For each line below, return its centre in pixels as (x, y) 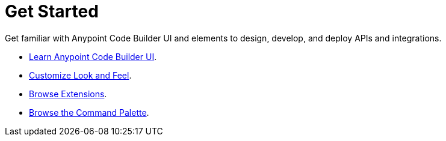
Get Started (52, 11)
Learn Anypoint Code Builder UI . (93, 56)
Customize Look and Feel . (80, 75)
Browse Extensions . (68, 94)
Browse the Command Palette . (89, 112)
